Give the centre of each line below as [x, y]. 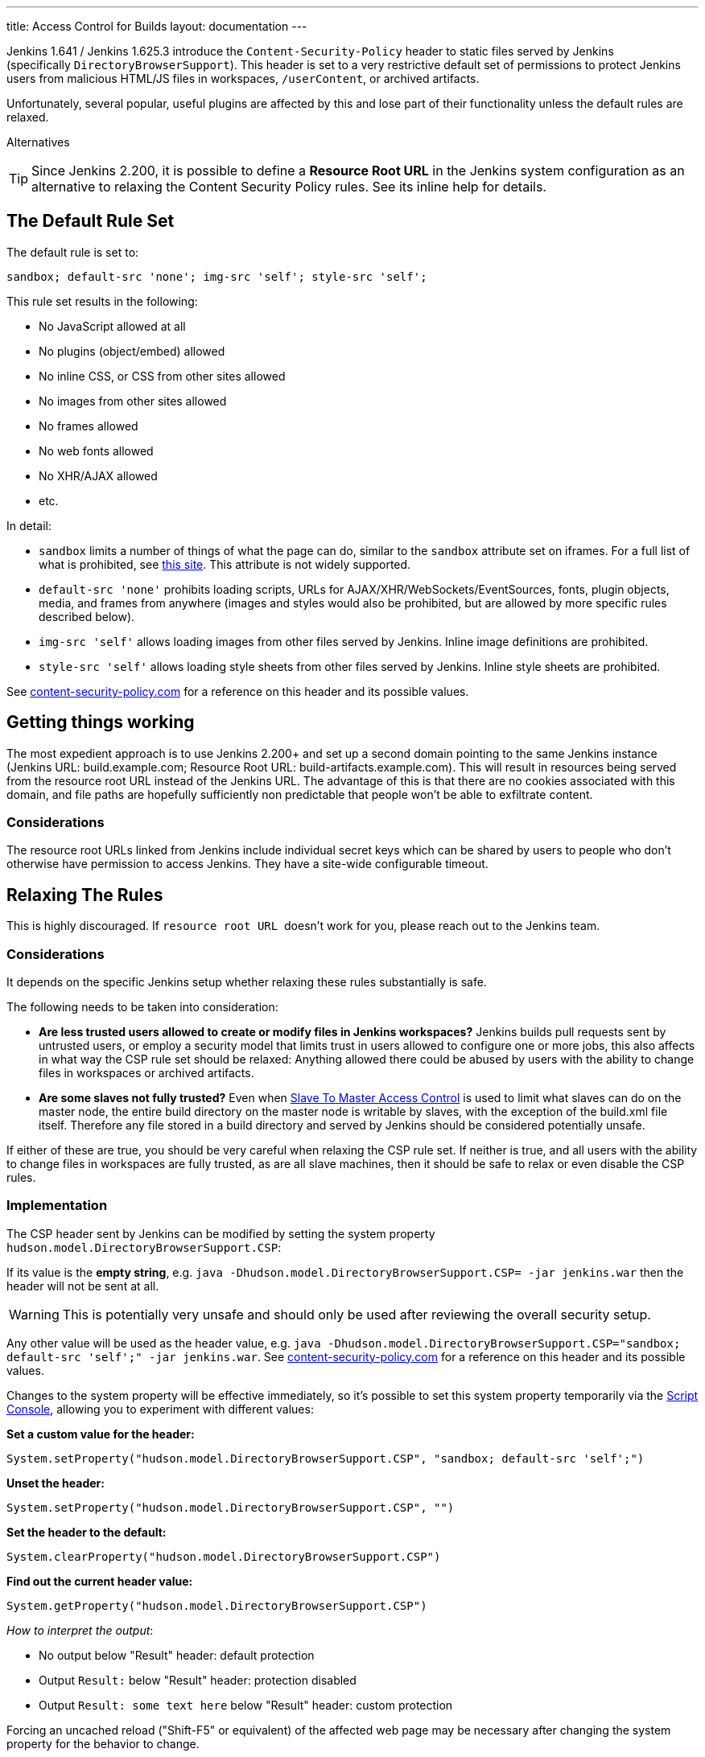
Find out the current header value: [100, 1581]
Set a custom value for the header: [101, 1434]
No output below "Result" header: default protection [177, 1655]
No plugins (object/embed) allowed [132, 351]
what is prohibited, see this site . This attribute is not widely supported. [225, 564]
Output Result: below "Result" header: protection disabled [198, 1680]
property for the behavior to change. [103, 1743]
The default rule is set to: [73, 252]
